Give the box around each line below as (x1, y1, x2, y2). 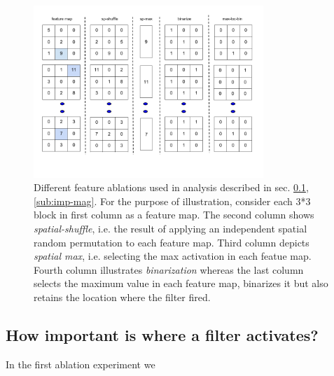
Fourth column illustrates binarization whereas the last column (34, 262, 304, 277)
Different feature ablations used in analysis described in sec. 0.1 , (34, 180, 309, 195)
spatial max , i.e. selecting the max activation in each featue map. (34, 249, 312, 263)
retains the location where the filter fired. (34, 290, 211, 304)
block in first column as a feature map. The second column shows (34, 207, 314, 222)
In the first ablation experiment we (6, 356, 155, 371)
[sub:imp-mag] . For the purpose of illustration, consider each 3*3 (34, 193, 311, 208)
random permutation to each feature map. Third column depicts (34, 235, 309, 249)
